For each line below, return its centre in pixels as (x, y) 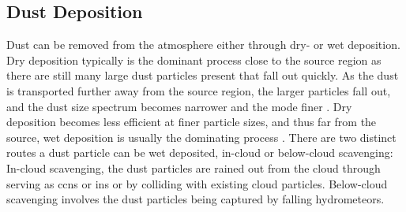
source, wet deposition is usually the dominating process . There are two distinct (201, 137)
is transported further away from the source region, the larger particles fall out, (199, 90)
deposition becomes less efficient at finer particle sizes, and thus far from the (192, 122)
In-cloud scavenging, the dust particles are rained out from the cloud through (194, 167)
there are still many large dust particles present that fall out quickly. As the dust (203, 75)
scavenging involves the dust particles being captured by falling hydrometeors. (195, 199)
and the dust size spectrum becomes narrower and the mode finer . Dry (179, 106)
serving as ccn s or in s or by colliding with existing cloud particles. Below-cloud (197, 183)
